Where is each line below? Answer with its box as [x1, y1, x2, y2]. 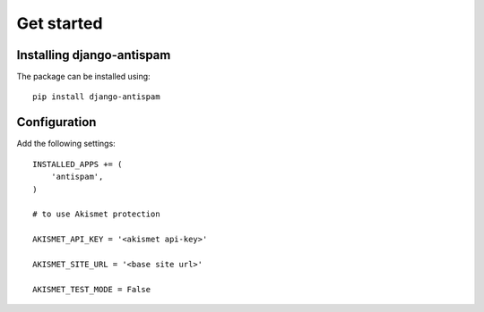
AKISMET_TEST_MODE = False [32, 284, 151, 294]
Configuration [16, 114, 97, 130]
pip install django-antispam [32, 92, 160, 102]
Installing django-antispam [16, 47, 171, 63]
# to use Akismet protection [32, 209, 160, 219]
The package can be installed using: [16, 72, 151, 82]
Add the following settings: [16, 139, 116, 149]
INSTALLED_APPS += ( [32, 159, 123, 169]
